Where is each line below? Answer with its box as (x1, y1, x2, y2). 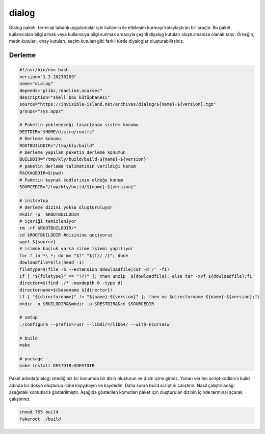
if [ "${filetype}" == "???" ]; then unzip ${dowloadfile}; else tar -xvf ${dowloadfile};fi (19, 273, 253, 279)
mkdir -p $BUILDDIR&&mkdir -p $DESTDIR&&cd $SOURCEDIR (19, 301, 154, 307)
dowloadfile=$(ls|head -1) (19, 260, 84, 265)
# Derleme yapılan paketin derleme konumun (19, 150, 126, 155)
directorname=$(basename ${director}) (19, 287, 113, 292)
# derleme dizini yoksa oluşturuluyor (19, 204, 113, 210)
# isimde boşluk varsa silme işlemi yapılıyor (19, 246, 133, 252)
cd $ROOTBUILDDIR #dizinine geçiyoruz (19, 232, 113, 238)
